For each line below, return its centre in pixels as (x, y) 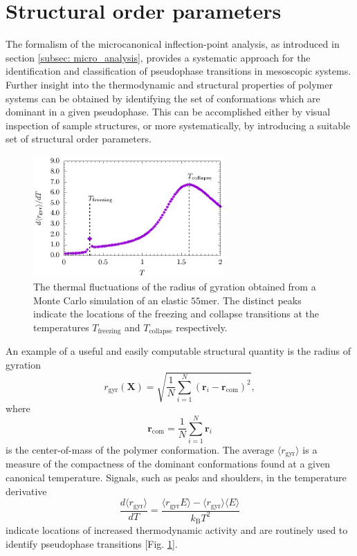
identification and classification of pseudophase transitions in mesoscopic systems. (178, 71)
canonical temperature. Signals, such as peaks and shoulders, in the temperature (176, 477)
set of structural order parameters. (79, 139)
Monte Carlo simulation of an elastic (111, 300)
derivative (26, 491)
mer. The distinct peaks (251, 300)
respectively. (202, 327)
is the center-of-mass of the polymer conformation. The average (140, 449)
